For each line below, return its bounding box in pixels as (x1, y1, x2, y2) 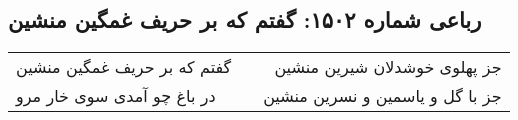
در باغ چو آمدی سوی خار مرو (16, 84, 216, 108)
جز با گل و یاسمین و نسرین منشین (263, 84, 502, 108)
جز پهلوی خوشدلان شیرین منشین (274, 55, 502, 79)
